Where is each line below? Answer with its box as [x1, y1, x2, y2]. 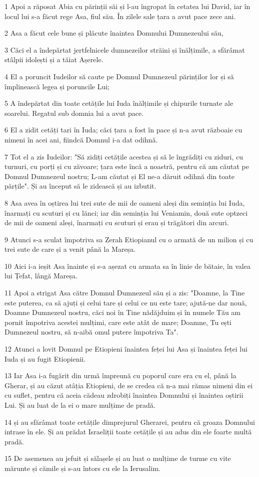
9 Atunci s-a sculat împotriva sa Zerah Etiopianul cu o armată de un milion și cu [4, 234, 253, 244]
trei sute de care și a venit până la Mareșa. [4, 244, 136, 254]
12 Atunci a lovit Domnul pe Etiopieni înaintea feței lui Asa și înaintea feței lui [4, 344, 247, 354]
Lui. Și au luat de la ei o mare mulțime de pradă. [4, 400, 155, 410]
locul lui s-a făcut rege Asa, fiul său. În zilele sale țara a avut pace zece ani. [4, 11, 236, 21]
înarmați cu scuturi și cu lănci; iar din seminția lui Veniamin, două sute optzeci [4, 207, 248, 218]
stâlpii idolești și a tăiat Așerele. [4, 54, 103, 65]
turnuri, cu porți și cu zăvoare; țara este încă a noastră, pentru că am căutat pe [4, 161, 249, 172]
